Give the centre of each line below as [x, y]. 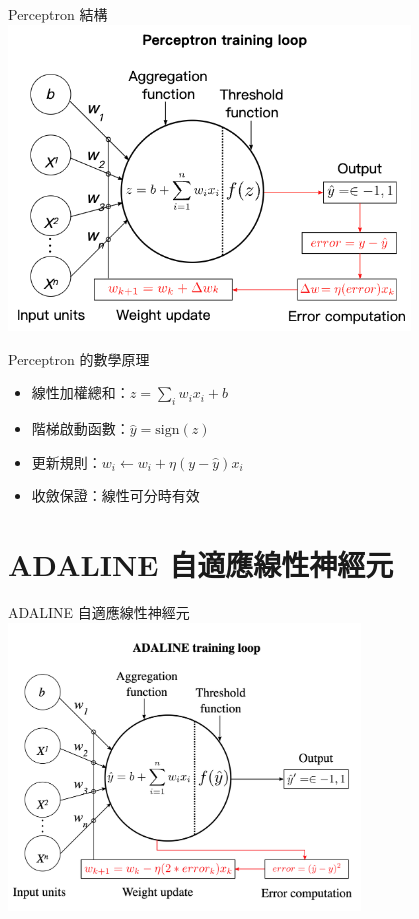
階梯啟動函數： [80, 428]
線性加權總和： [80, 392]
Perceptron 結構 [58, 14]
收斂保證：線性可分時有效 [115, 495]
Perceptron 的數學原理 [79, 358]
